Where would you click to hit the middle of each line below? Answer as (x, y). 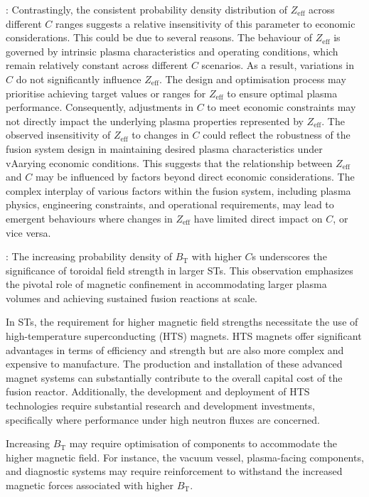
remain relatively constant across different (97, 65)
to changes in (160, 135)
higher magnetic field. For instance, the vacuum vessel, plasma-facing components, (185, 457)
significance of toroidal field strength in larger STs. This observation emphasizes (180, 270)
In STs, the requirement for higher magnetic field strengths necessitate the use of (182, 322)
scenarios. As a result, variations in (278, 65)
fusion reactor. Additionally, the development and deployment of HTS (158, 391)
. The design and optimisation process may (252, 79)
